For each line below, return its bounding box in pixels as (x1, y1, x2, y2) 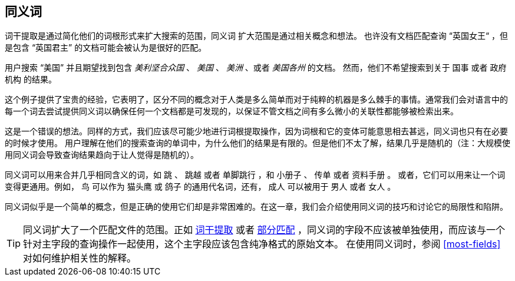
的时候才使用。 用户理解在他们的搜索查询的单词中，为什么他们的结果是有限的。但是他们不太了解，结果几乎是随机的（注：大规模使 (5, 138, 510, 148)
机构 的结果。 (5, 74, 57, 85)
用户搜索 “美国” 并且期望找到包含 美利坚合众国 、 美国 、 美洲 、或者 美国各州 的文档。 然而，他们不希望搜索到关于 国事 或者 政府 (5, 62, 507, 73)
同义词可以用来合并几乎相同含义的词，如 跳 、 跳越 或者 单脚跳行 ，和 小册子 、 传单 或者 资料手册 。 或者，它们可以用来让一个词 (5, 170, 506, 180)
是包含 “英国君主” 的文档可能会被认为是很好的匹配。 (5, 42, 207, 53)
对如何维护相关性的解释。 (23, 252, 137, 265)
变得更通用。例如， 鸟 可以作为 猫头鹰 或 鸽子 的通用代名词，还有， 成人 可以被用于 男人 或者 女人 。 (5, 181, 396, 192)
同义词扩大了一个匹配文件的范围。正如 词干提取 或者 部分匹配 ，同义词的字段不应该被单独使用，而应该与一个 (23, 224, 506, 236)
